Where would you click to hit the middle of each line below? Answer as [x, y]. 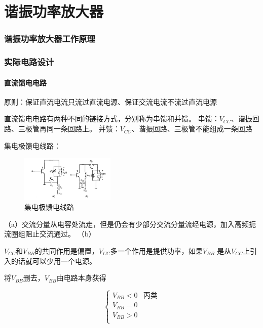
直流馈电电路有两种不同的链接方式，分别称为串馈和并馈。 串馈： [112, 119]
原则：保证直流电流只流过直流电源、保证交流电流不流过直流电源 [110, 101]
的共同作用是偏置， [67, 250]
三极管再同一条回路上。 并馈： [69, 129]
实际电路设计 [29, 62]
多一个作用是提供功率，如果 [156, 250]
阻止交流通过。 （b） [60, 234]
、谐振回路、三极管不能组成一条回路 [192, 129]
